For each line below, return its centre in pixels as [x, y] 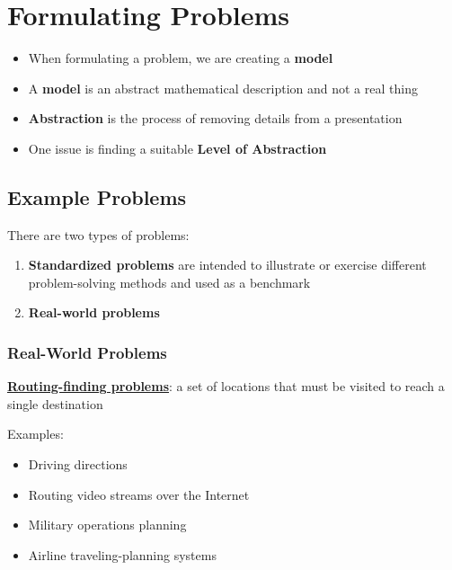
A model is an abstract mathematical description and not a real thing [223, 88]
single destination [55, 403]
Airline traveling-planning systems [122, 554]
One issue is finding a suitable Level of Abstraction [177, 148]
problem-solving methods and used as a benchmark [169, 282]
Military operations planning [107, 525]
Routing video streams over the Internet [139, 494]
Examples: [35, 434]
